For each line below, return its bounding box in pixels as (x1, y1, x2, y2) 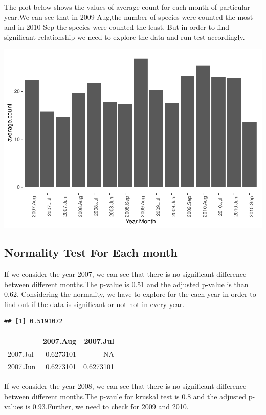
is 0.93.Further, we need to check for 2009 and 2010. (25, 401, 189, 411)
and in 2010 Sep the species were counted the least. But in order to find (4, 21, 229, 32)
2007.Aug (42, 335, 77, 346)
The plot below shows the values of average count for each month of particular (4, 2, 250, 12)
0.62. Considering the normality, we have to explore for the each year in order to (4, 289, 256, 299)
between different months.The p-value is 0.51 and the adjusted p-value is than (4, 278, 249, 289)
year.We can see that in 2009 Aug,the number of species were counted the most (4, 11, 253, 22)
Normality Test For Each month (4, 245, 178, 260)
